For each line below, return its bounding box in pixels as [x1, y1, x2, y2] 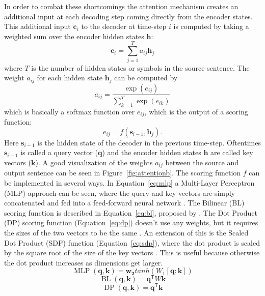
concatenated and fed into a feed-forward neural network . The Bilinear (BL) [4, 197, 245, 208]
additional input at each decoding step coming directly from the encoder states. [4, 11, 253, 21]
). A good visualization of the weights [35, 157, 153, 167]
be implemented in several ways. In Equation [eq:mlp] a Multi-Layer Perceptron [4, 177, 255, 188]
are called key [210, 147, 253, 158]
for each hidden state [37, 72, 103, 83]
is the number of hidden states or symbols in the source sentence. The [31, 62, 250, 73]
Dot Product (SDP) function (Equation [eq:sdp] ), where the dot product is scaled [4, 237, 260, 248]
